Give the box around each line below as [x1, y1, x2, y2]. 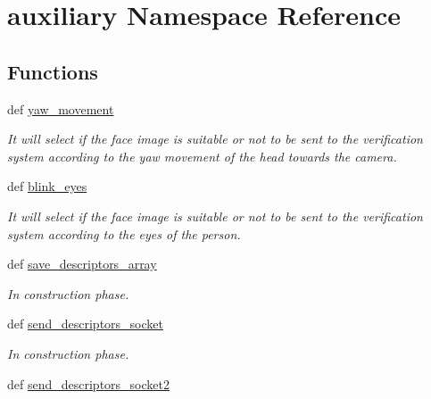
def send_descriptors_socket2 [7, 374, 170, 393]
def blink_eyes [7, 177, 87, 195]
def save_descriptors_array [7, 254, 157, 273]
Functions [7, 57, 98, 85]
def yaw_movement [7, 99, 114, 118]
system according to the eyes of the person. [7, 224, 241, 243]
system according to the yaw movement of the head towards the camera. [7, 146, 397, 165]
